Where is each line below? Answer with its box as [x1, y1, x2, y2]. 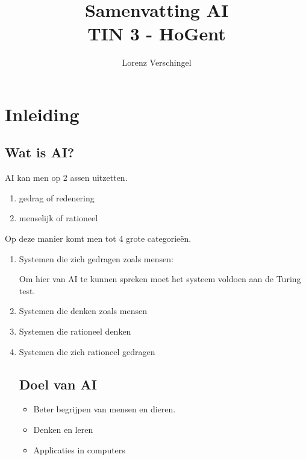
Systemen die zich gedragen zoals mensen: [19, 252, 173, 265]
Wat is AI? [5, 143, 75, 162]
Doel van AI [19, 374, 97, 393]
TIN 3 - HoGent [87, 21, 226, 46]
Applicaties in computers [33, 443, 125, 456]
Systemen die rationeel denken [19, 325, 131, 338]
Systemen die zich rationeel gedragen [19, 345, 155, 358]
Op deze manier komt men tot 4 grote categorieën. [5, 232, 192, 245]
